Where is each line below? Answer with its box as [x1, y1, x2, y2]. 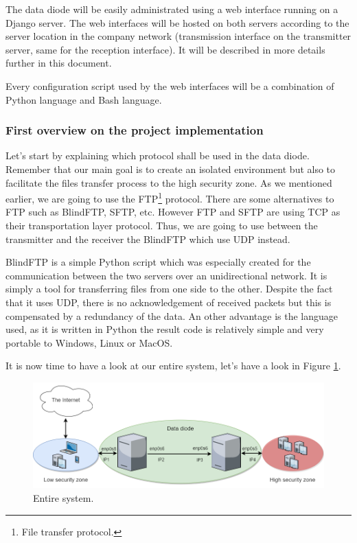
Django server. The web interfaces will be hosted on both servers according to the [5, 15, 349, 30]
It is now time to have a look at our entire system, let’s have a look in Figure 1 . [5, 358, 341, 373]
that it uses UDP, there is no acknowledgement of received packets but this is [5, 294, 332, 309]
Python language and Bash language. [5, 92, 162, 106]
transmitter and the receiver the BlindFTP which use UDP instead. [5, 231, 290, 246]
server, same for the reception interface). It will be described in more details [5, 42, 325, 56]
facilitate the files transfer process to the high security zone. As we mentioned [5, 175, 332, 189]
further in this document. [5, 56, 112, 70]
